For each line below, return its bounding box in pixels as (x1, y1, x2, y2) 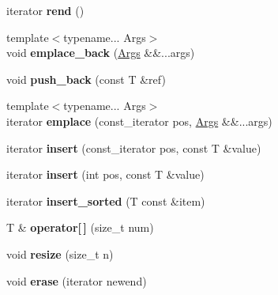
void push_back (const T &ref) (6, 70, 166, 87)
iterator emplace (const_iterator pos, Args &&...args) (6, 112, 272, 129)
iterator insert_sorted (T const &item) (6, 192, 205, 209)
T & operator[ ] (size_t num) (6, 219, 154, 236)
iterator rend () (6, 2, 85, 18)
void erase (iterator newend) (6, 272, 147, 289)
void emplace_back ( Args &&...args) (6, 44, 195, 61)
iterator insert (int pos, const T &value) (6, 166, 205, 183)
